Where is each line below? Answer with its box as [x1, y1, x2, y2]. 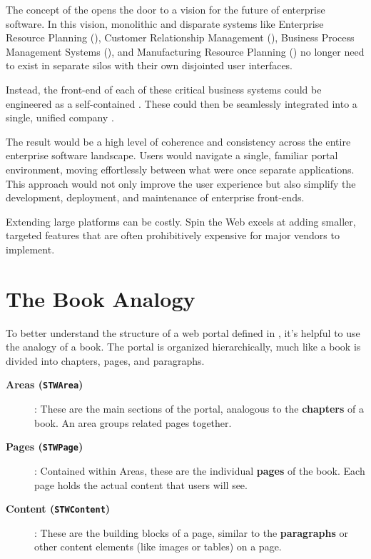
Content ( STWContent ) [6, 501, 111, 516]
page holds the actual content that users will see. [34, 477, 248, 492]
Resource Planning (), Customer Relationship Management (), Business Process [6, 30, 355, 45]
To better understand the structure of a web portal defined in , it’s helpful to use [6, 325, 360, 340]
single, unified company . [6, 110, 114, 125]
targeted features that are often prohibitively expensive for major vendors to [6, 228, 340, 243]
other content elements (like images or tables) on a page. [34, 539, 282, 554]
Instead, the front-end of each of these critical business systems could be [6, 81, 322, 96]
